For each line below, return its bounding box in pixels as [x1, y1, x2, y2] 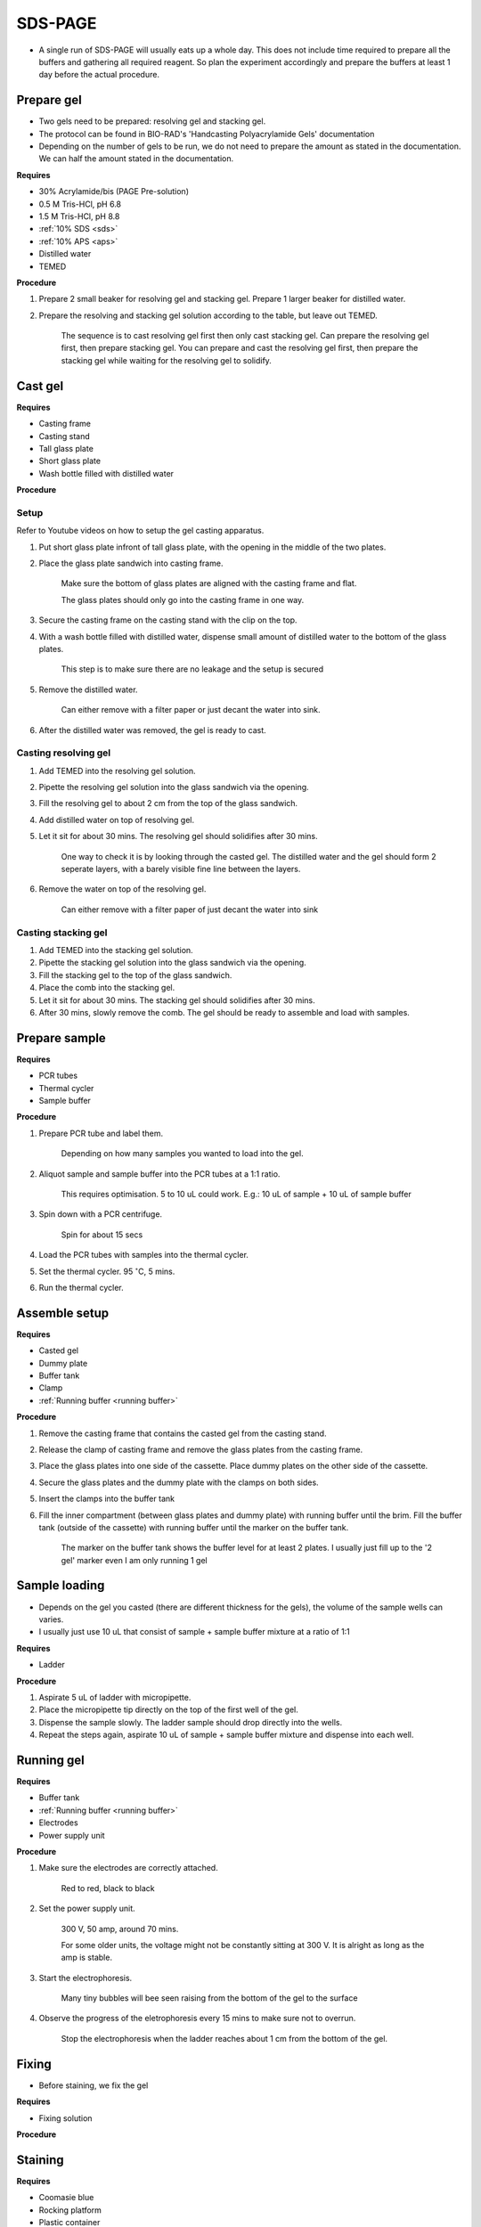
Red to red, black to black [61, 1882, 155, 1893]
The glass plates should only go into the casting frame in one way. [61, 594, 305, 605]
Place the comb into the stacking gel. [38, 983, 175, 993]
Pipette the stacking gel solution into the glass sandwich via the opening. [38, 958, 306, 968]
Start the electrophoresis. [38, 1972, 133, 1983]
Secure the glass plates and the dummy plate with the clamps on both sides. [38, 1477, 320, 1488]
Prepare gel [16, 93, 82, 108]
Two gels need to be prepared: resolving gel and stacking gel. [38, 116, 266, 126]
